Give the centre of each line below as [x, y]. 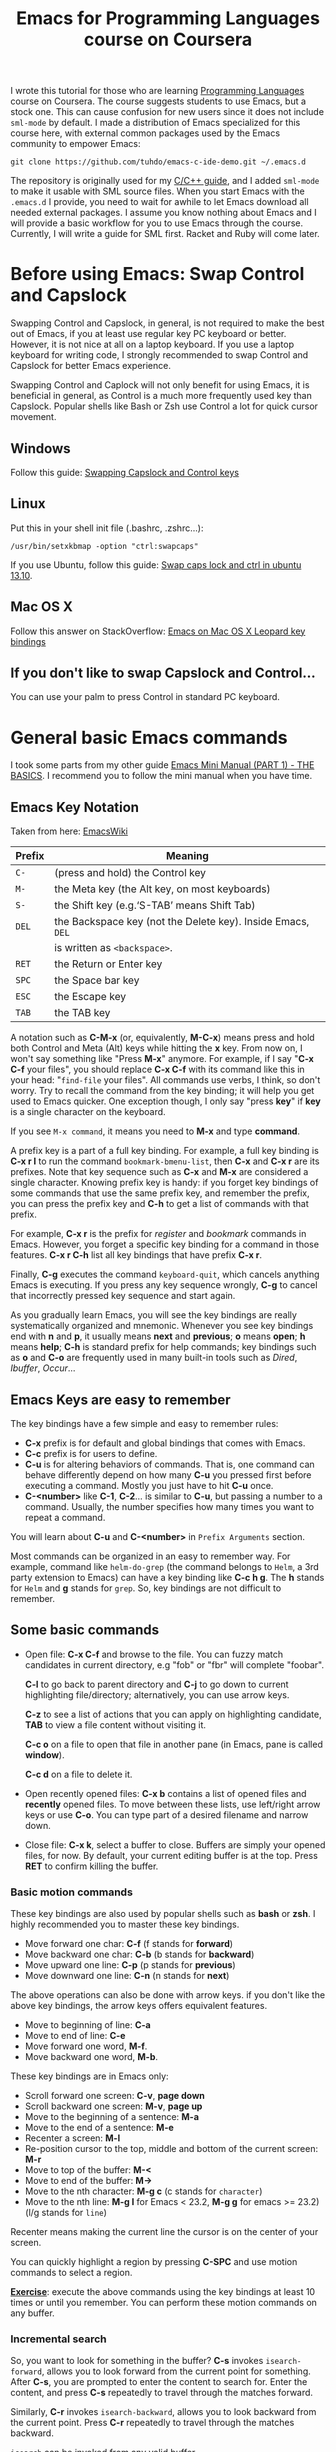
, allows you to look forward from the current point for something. [176, 2371]
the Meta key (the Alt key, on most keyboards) [163, 889]
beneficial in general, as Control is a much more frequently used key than [161, 396]
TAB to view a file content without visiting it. [115, 1724]
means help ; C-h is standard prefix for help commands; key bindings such [163, 1347]
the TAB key [82, 1013]
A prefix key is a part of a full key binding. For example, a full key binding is [165, 1151]
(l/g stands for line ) [66, 2213]
